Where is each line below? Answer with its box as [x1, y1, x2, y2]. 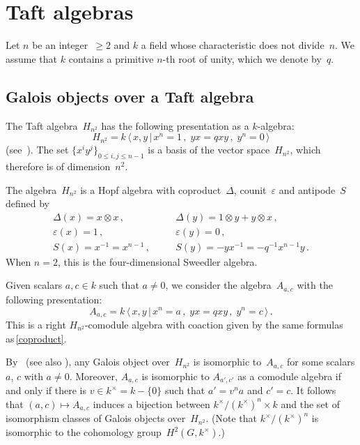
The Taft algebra [6, 118, 78, 133]
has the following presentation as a [101, 118, 249, 133]
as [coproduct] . [6, 331, 67, 345]
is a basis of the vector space [148, 142, 270, 157]
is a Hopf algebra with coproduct [80, 182, 221, 197]
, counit [233, 182, 267, 197]
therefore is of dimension [6, 158, 111, 173]
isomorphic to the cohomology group [6, 425, 162, 439]
